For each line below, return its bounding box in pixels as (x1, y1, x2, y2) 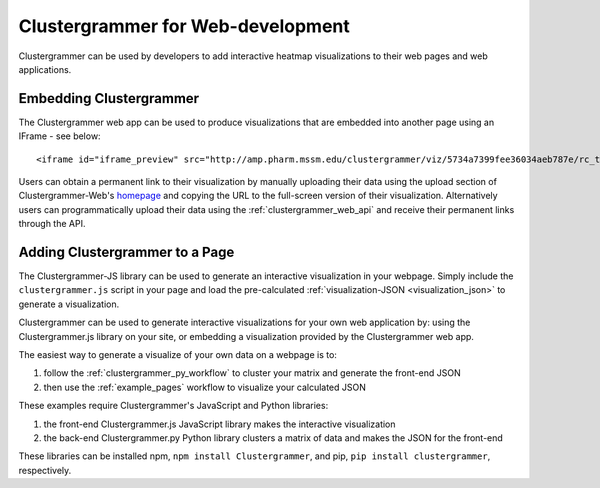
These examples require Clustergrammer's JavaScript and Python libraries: (18, 400, 329, 412)
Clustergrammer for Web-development (18, 15, 350, 37)
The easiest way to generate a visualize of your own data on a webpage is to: (18, 349, 337, 361)
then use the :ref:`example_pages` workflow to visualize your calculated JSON (43, 381, 367, 393)
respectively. (18, 464, 72, 476)
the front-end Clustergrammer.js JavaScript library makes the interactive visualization (43, 418, 396, 430)
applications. (18, 63, 72, 75)
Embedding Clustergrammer (18, 90, 200, 107)
